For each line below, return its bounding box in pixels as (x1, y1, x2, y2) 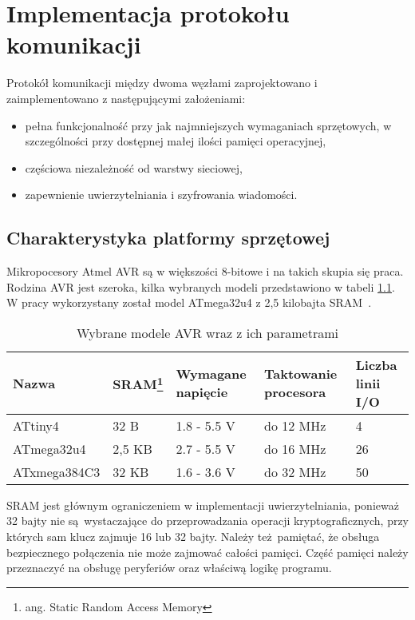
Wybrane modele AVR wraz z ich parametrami (77, 323, 338, 342)
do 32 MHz (264, 462, 326, 481)
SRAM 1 (113, 372, 164, 394)
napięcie (176, 383, 228, 402)
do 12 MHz (264, 415, 326, 435)
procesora (264, 383, 326, 402)
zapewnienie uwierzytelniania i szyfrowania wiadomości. (25, 186, 298, 203)
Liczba (355, 355, 397, 374)
